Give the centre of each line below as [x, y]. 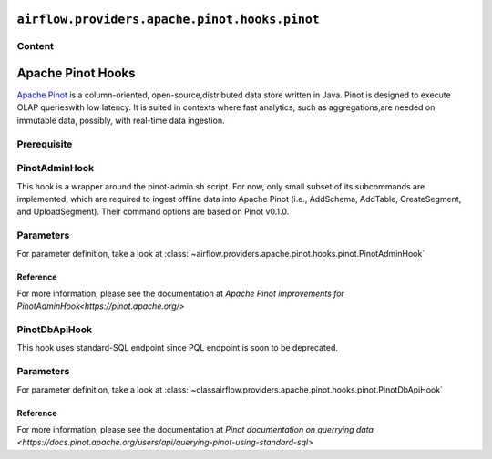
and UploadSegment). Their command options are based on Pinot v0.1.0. [153, 212]
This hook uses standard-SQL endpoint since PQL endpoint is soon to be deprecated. [178, 348]
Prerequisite [45, 144]
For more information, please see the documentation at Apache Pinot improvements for [181, 293]
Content [36, 46]
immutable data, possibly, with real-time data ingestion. [121, 120]
